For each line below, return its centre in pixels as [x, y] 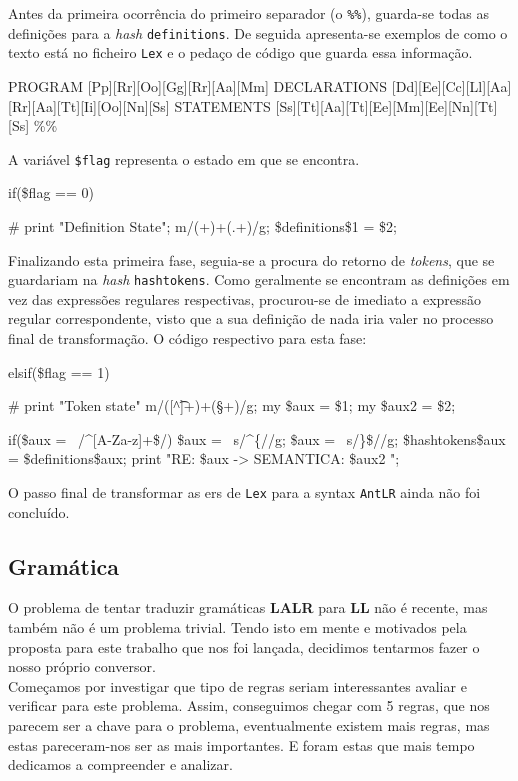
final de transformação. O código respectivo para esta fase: [187, 338]
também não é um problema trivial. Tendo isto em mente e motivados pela [237, 627]
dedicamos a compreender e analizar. [120, 764]
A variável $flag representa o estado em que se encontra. [184, 158]
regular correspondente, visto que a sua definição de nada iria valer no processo [251, 318]
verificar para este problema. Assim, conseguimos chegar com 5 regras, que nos [249, 705]
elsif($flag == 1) [59, 371]
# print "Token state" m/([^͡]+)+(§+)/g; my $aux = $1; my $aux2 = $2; [232, 405]
